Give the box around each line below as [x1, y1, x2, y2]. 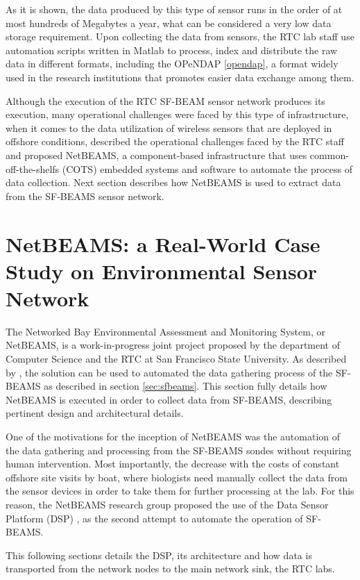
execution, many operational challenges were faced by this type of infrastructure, [6, 107, 349, 122]
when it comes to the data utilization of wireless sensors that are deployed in [6, 120, 332, 135]
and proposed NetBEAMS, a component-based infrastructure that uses [6, 147, 307, 162]
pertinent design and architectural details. [6, 406, 184, 420]
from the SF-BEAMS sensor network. [6, 188, 164, 203]
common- [309, 147, 349, 162]
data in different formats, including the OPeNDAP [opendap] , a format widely [6, 56, 338, 71]
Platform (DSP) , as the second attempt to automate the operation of [6, 511, 303, 525]
